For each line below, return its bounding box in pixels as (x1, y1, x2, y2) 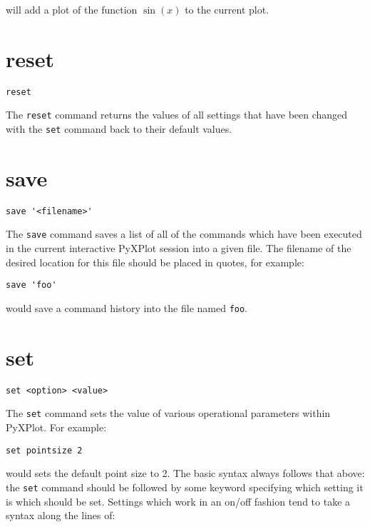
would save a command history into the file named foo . (6, 300, 248, 315)
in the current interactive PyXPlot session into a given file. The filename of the (6, 241, 351, 256)
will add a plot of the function (6, 2, 138, 16)
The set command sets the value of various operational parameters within (6, 406, 331, 421)
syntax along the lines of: (6, 508, 115, 523)
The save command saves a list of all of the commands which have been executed (6, 226, 362, 241)
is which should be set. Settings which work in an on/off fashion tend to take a (6, 493, 351, 508)
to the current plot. (185, 2, 269, 16)
